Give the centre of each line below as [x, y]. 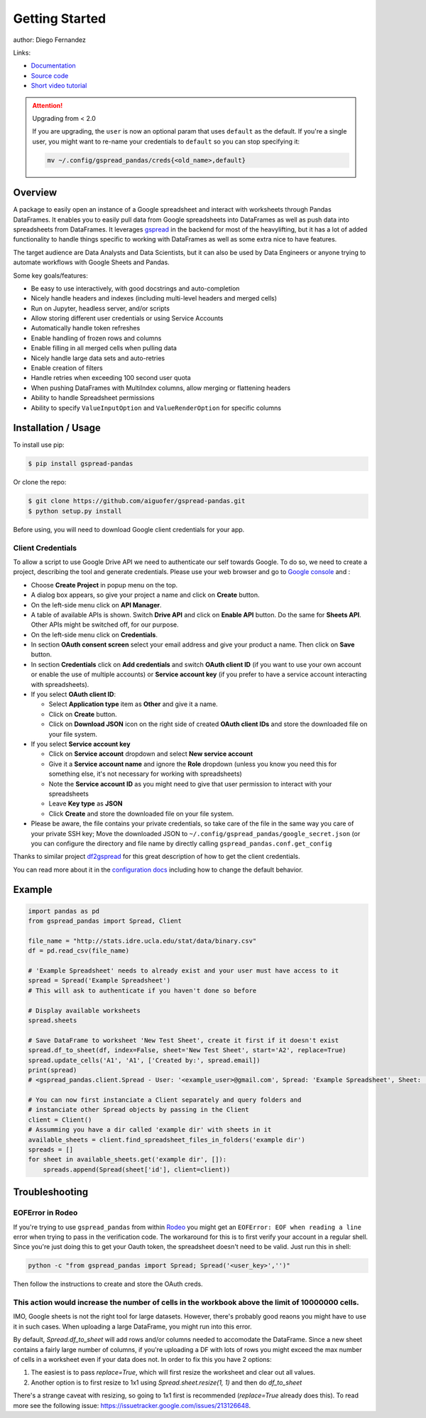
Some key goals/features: [51, 275]
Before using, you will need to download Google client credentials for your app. [129, 529]
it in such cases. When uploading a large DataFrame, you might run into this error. [132, 1326]
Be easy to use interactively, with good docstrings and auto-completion [135, 288]
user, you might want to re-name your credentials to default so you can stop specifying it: [166, 141]
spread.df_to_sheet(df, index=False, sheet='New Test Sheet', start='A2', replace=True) [187, 1050]
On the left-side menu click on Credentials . [94, 634]
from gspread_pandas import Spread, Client [105, 921]
